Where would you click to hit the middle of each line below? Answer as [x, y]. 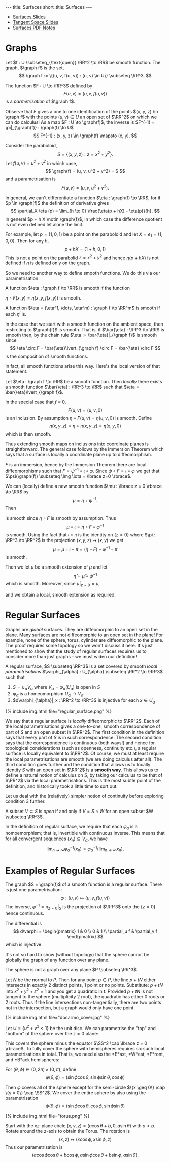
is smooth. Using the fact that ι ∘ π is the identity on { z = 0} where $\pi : [80, 535]
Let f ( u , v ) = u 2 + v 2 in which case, [41, 163]
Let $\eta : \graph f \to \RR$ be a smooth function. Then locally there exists [84, 382]
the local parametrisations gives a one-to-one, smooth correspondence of [83, 726]
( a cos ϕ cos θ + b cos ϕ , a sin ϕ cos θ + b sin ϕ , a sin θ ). [85, 1155]
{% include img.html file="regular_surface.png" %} [59, 711]
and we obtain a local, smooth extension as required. [60, 595]
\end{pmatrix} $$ [85, 936]
